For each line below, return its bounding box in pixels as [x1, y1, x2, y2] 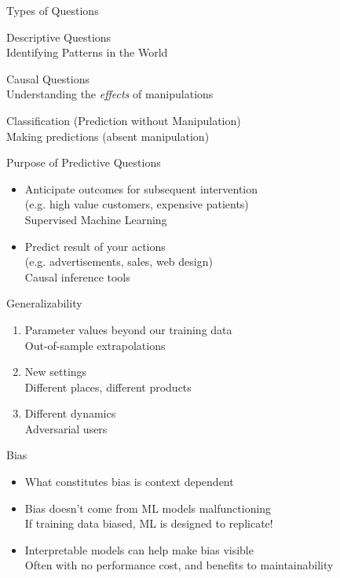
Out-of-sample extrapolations [24, 337, 166, 353]
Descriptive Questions [6, 28, 112, 45]
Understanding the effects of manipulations [6, 86, 214, 102]
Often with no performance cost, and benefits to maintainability [24, 557, 334, 573]
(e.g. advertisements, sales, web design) [24, 253, 213, 270]
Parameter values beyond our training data [24, 321, 232, 337]
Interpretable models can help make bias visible [24, 541, 254, 558]
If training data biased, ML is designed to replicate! [24, 515, 273, 532]
